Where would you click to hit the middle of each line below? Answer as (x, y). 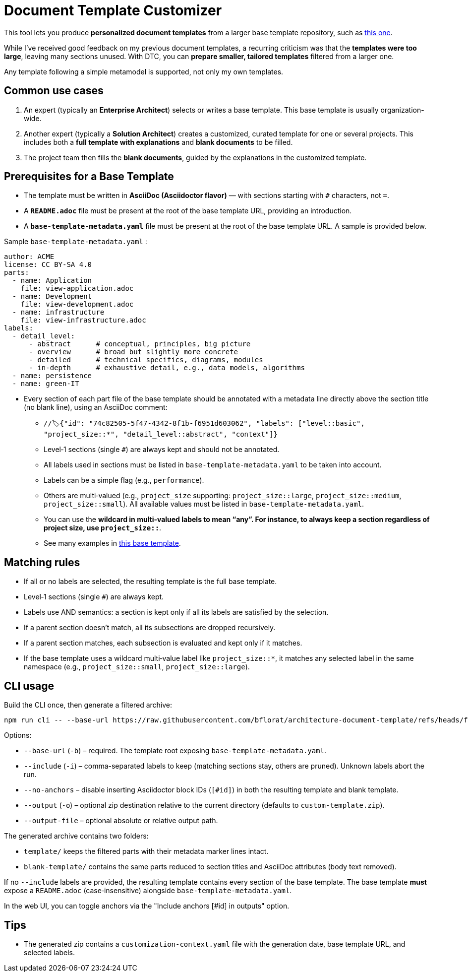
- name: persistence (52, 376)
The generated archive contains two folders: (76, 836)
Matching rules (42, 562)
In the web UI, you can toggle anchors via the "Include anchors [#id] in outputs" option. (147, 906)
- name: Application (52, 281)
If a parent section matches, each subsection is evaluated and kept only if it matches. (163, 643)
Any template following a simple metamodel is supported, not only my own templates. (144, 71)
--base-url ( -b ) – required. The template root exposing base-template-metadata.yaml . (175, 751)
